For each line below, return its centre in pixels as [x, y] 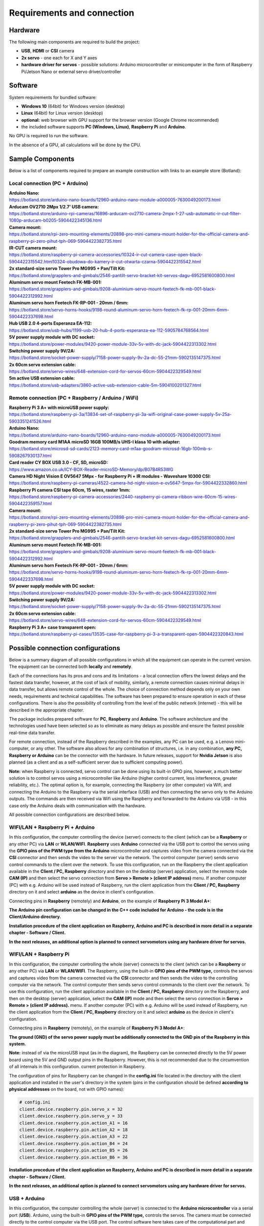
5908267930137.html [30, 456]
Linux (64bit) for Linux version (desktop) [62, 113]
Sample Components [42, 159]
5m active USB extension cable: [42, 378]
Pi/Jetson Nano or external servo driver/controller [71, 72]
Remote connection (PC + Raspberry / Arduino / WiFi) [74, 398]
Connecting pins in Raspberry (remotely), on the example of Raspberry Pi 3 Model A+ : [97, 1028]
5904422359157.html [31, 504]
